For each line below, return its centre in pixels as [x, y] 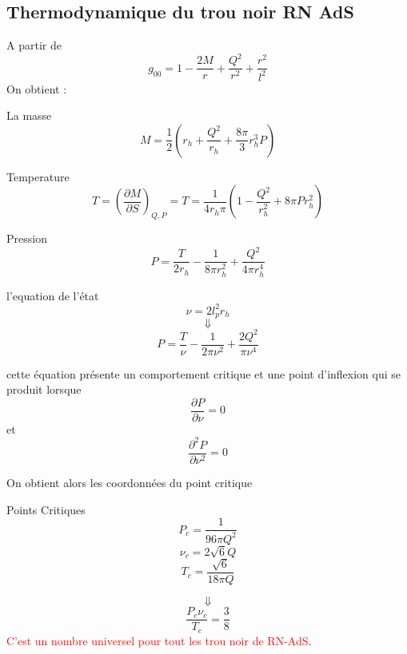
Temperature [38, 176]
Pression [27, 238]
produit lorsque [44, 389]
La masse [29, 115]
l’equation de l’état [53, 295]
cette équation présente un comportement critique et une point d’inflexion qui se [203, 373]
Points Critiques [46, 509]
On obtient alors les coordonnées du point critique [130, 483]
